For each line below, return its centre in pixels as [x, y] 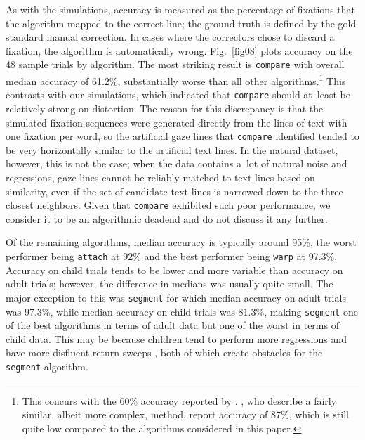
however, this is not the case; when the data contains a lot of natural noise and [177, 163]
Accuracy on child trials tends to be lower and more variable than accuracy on [174, 270]
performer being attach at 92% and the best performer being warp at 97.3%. [172, 256]
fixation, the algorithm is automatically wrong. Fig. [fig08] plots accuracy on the [179, 50]
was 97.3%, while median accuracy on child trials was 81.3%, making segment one [182, 311]
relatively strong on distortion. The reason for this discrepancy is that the [165, 108]
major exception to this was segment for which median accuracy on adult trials [176, 297]
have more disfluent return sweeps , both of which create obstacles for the [164, 352]
